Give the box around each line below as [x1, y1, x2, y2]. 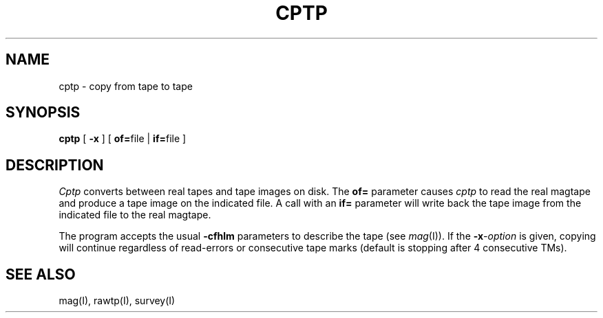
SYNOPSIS [6, 104, 81, 122]
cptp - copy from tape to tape [59, 80, 193, 92]
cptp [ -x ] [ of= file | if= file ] [59, 133, 187, 145]
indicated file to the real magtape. [59, 209, 211, 221]
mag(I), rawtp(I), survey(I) [59, 295, 176, 307]
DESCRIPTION [6, 156, 104, 174]
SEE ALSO [6, 265, 76, 283]
